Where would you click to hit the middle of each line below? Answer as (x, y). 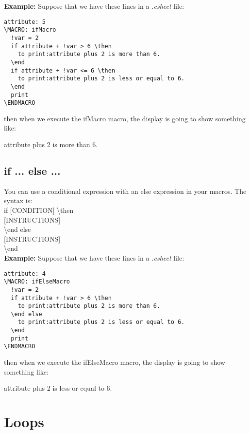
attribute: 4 (25, 274)
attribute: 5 (25, 22)
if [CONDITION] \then (39, 210)
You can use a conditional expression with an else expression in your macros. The (125, 191)
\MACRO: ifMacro (30, 30)
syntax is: (18, 200)
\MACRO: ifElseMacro (37, 282)
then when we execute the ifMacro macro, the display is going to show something (125, 118)
